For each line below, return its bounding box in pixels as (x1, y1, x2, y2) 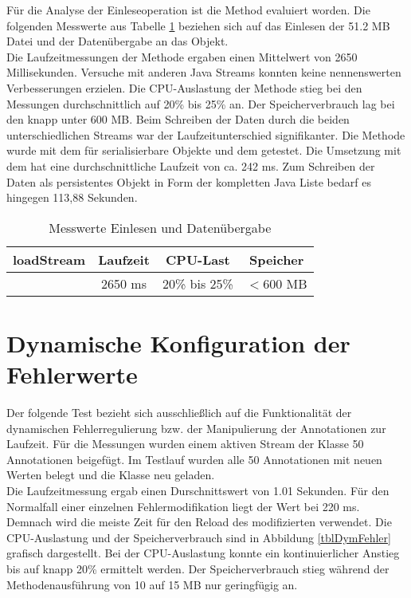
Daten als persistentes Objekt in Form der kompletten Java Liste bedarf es (6, 173, 371, 190)
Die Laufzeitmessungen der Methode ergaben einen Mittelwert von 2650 (6, 48, 358, 65)
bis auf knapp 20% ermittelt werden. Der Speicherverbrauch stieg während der (6, 560, 389, 576)
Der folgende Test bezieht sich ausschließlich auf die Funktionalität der (6, 404, 352, 421)
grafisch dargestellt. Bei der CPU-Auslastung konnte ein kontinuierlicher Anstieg (6, 545, 400, 561)
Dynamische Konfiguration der (6, 326, 350, 359)
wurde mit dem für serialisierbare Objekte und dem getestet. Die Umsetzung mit (6, 142, 401, 159)
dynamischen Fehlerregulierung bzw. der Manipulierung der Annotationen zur (6, 419, 386, 436)
